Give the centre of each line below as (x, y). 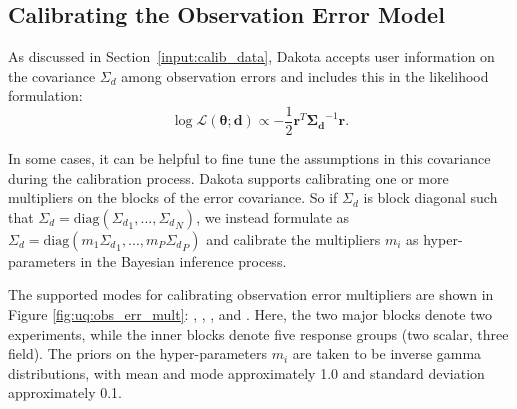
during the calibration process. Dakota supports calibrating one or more (228, 177)
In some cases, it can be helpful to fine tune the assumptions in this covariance (249, 158)
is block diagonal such (430, 197)
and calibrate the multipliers (293, 238)
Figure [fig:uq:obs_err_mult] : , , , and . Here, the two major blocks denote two (250, 314)
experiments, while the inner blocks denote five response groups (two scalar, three (258, 333)
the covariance (52, 75)
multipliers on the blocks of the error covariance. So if (173, 197)
